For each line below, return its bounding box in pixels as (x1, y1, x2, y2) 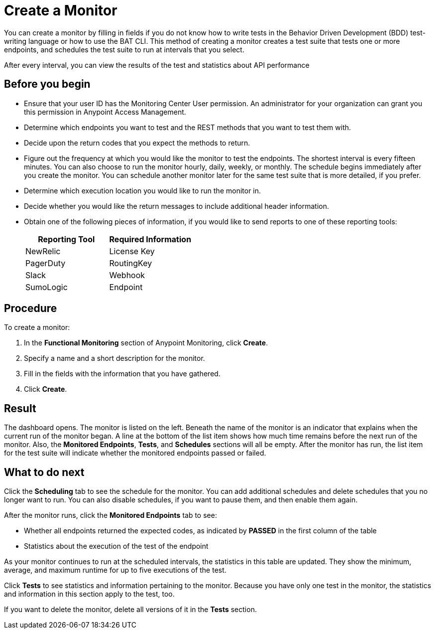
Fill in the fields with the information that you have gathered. (24, 369, 220, 378)
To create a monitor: (4, 323, 70, 332)
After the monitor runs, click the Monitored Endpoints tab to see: (4, 511, 217, 520)
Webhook (109, 270, 145, 280)
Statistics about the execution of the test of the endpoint (24, 542, 209, 551)
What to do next (4, 466, 85, 478)
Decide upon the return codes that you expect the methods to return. (24, 138, 250, 147)
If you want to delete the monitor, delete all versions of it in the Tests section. (4, 605, 257, 614)
